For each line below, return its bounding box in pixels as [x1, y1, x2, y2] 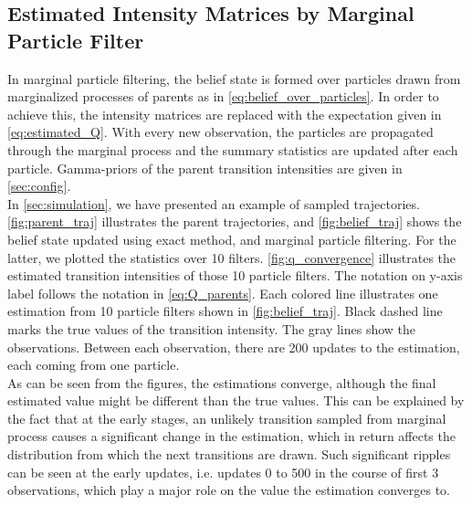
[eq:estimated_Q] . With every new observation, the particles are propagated [7, 122, 434, 142]
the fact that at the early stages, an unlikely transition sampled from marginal [7, 408, 446, 427]
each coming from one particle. [7, 355, 180, 374]
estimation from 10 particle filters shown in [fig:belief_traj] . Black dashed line [7, 301, 443, 321]
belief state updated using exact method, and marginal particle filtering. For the [7, 229, 456, 248]
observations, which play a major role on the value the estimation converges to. [7, 480, 450, 500]
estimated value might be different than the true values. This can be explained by [7, 391, 465, 410]
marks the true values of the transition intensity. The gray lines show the [7, 319, 416, 338]
